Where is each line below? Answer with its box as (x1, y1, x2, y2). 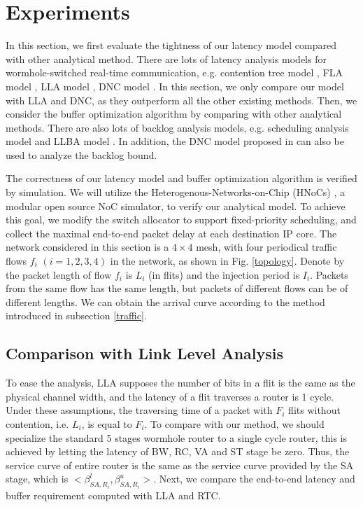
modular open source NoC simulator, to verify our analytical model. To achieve (6, 198, 346, 213)
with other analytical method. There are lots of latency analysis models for (6, 51, 327, 66)
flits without (288, 403, 341, 417)
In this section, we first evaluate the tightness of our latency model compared (6, 38, 336, 53)
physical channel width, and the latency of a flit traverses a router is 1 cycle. (6, 389, 334, 403)
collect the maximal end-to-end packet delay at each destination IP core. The (6, 225, 337, 240)
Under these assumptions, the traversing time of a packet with (6, 403, 273, 417)
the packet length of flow (6, 267, 112, 282)
